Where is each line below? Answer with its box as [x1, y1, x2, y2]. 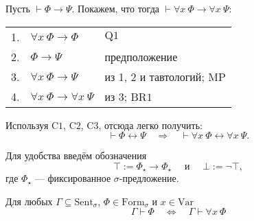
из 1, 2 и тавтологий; [104, 68, 205, 84]
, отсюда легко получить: [98, 117, 203, 132]
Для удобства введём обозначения [5, 148, 147, 163]
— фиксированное [34, 171, 111, 185]
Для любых [5, 194, 53, 208]
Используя [5, 117, 49, 132]
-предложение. [119, 171, 179, 185]
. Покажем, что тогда [71, 1, 160, 15]
